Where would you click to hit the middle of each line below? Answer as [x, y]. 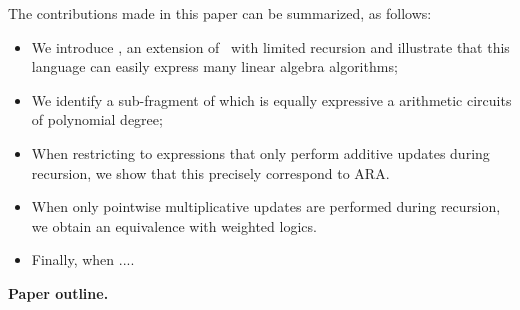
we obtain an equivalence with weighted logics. [174, 225]
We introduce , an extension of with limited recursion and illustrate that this [270, 46]
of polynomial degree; [97, 119]
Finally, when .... [83, 259]
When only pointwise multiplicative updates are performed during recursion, [266, 206]
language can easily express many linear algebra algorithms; [214, 66]
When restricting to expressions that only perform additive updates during [260, 152]
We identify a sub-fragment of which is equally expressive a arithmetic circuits [271, 99]
